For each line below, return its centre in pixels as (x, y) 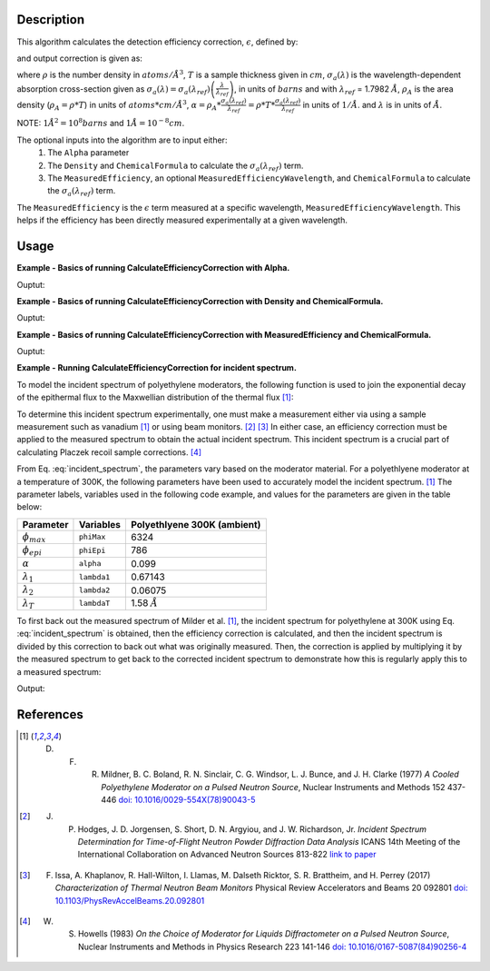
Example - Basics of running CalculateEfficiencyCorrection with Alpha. (153, 268)
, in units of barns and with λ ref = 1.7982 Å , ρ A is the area (344, 89)
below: (29, 507)
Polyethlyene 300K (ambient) (196, 524)
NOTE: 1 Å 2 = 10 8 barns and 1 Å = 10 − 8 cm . (101, 123)
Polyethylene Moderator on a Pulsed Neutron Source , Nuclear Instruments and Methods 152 (273, 787)
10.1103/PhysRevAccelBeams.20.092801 (130, 900)
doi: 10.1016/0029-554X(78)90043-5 (187, 799)
